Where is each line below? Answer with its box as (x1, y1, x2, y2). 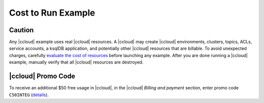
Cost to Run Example (9, 7, 95, 18)
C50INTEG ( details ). (9, 92, 49, 98)
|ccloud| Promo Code (9, 72, 75, 81)
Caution (9, 26, 34, 34)
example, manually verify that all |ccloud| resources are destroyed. (9, 59, 144, 65)
